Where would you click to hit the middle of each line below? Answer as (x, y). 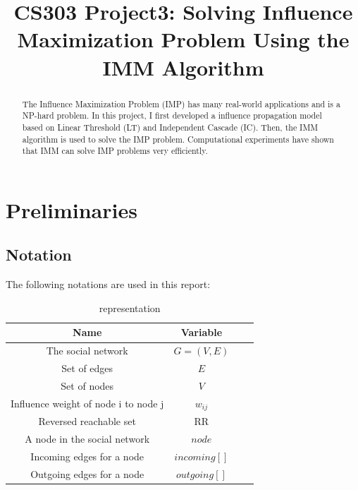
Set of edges (87, 368)
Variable (202, 332)
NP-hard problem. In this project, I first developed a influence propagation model (172, 115)
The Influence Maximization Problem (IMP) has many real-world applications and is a (181, 103)
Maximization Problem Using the (183, 39)
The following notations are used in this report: (108, 284)
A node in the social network (87, 439)
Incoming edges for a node (87, 456)
